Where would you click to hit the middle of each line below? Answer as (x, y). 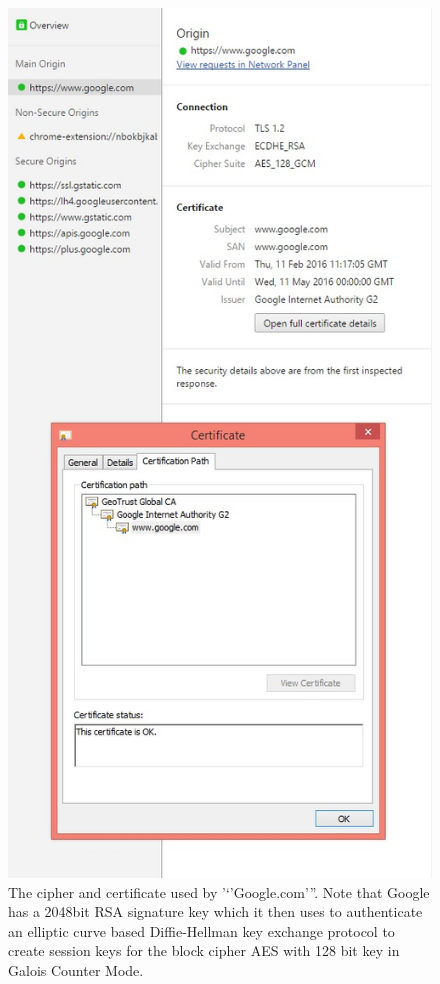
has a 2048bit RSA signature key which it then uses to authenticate (215, 911)
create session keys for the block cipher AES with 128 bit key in (204, 950)
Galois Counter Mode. (76, 970)
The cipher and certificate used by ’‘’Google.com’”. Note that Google (219, 891)
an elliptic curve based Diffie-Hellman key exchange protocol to (201, 930)
